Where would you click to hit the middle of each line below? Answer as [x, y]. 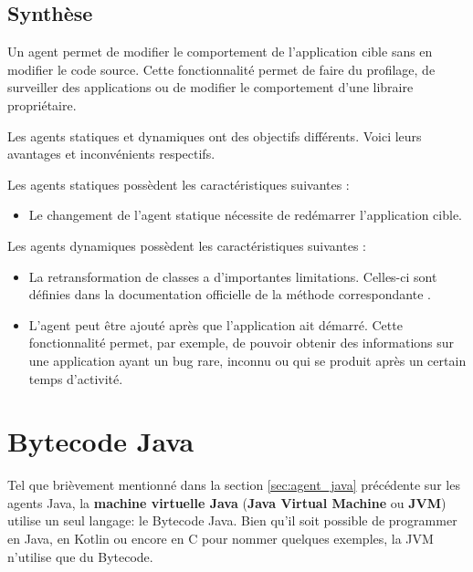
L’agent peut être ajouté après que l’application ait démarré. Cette [215, 324]
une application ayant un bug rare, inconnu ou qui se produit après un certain [247, 360]
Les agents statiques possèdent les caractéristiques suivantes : [179, 184]
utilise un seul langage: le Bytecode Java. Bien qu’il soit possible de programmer [232, 520]
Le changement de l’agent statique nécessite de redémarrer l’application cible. [246, 215]
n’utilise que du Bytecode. [80, 556]
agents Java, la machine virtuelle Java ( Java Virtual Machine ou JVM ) [227, 502]
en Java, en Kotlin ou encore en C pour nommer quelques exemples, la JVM [221, 539]
